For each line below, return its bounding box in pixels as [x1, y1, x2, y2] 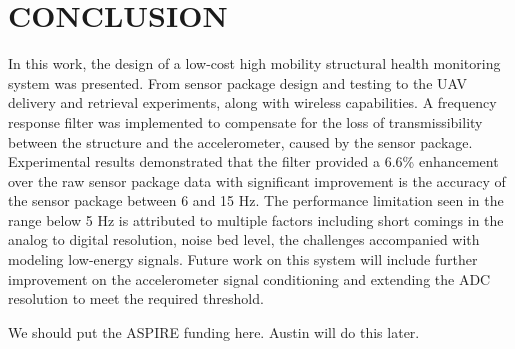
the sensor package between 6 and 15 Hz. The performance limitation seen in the [8, 190, 504, 211]
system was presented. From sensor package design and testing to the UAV [8, 72, 467, 93]
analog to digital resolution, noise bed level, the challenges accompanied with [8, 229, 480, 250]
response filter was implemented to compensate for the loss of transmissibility [8, 111, 483, 132]
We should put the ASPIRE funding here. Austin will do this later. [8, 321, 420, 342]
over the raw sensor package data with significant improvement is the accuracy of [8, 170, 506, 191]
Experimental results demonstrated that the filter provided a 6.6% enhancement [8, 151, 499, 172]
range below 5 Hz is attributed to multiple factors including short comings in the [8, 209, 504, 230]
